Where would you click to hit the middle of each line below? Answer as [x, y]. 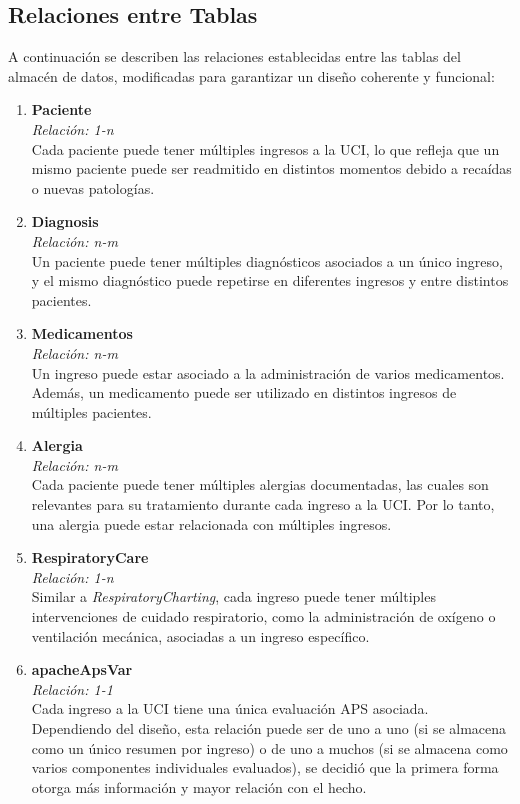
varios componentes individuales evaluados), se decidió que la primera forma [265, 767]
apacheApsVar [82, 669]
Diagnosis [65, 221]
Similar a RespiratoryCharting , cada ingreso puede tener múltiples [233, 596]
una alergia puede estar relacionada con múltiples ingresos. [211, 523]
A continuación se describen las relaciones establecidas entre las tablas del [234, 56]
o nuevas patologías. [93, 187]
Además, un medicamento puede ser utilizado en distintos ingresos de [244, 392]
